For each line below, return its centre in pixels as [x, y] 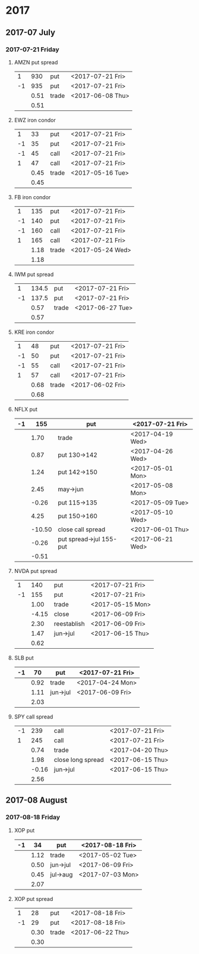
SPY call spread [34, 717]
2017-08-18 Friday [33, 817]
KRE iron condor [34, 332]
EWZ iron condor [35, 120]
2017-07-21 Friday [33, 49]
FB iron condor [32, 197]
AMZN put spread [36, 62]
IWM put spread [34, 274]
